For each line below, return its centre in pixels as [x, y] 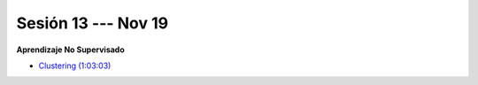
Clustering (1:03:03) [75, 66]
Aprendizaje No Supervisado [71, 50]
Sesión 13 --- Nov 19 [92, 23]
